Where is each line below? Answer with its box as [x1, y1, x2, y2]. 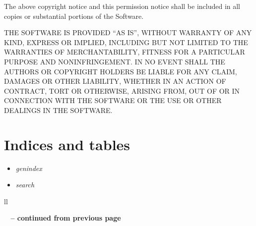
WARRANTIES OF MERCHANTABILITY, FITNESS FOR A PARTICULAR [4, 47, 245, 57]
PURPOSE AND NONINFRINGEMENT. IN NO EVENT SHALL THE [4, 56, 225, 66]
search [15, 179, 35, 190]
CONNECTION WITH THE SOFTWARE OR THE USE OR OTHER [4, 95, 222, 106]
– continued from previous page [10, 213, 121, 223]
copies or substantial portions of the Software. [4, 10, 144, 21]
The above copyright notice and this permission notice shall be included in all [4, 1, 241, 11]
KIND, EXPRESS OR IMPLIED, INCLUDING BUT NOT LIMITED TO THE [4, 37, 248, 47]
